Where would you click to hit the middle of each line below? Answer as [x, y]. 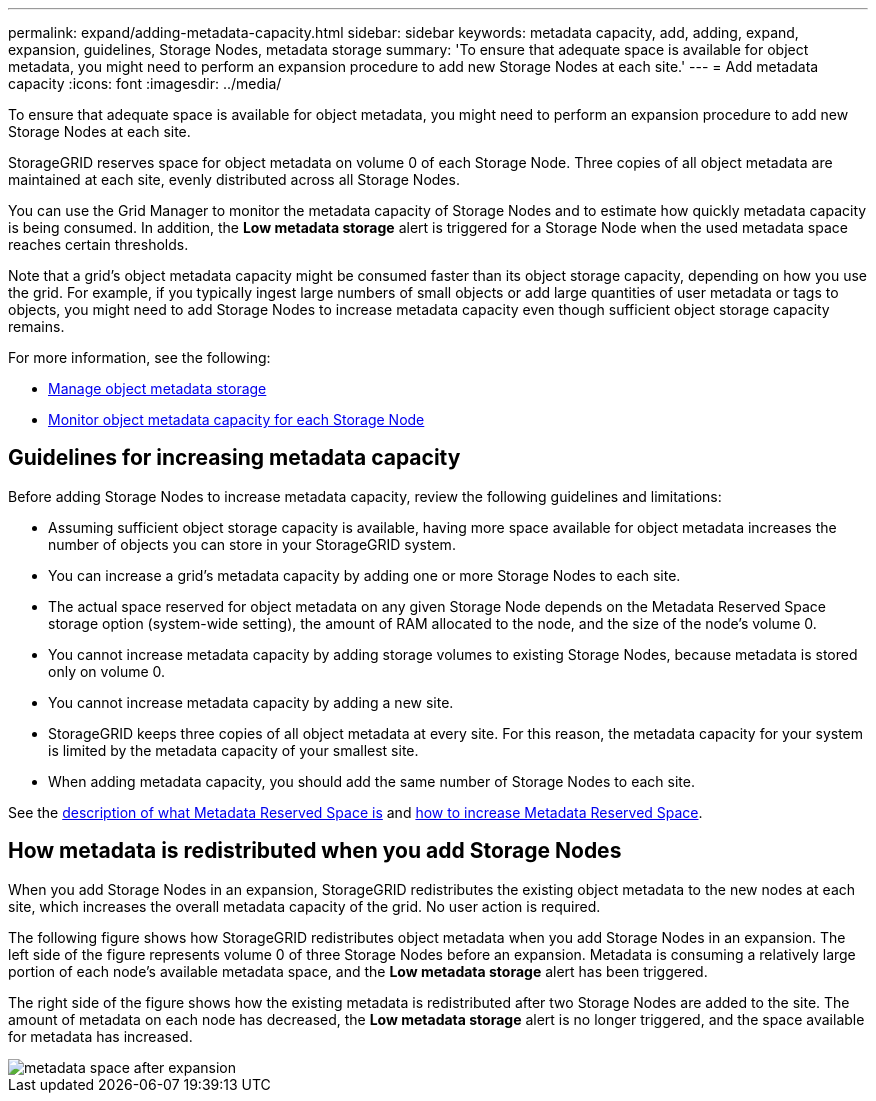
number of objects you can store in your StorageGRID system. [252, 544]
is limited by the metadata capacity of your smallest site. [233, 750]
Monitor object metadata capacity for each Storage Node [236, 419]
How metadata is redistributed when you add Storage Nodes [315, 851]
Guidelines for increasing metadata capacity [234, 458]
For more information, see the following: [139, 357]
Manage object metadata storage [157, 388]
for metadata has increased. [100, 1036]
